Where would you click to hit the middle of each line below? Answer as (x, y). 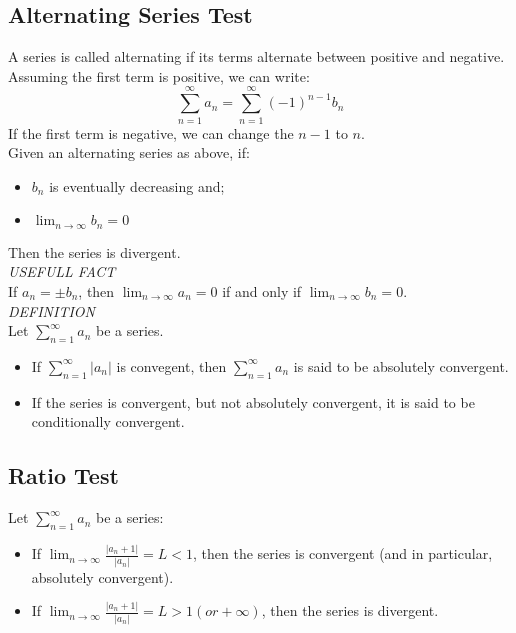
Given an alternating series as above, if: (129, 152)
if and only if (262, 290)
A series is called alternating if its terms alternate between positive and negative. (256, 56)
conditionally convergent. (108, 421)
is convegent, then (171, 365)
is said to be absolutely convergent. (401, 365)
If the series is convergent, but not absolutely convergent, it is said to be (253, 401)
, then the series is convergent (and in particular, (342, 553)
